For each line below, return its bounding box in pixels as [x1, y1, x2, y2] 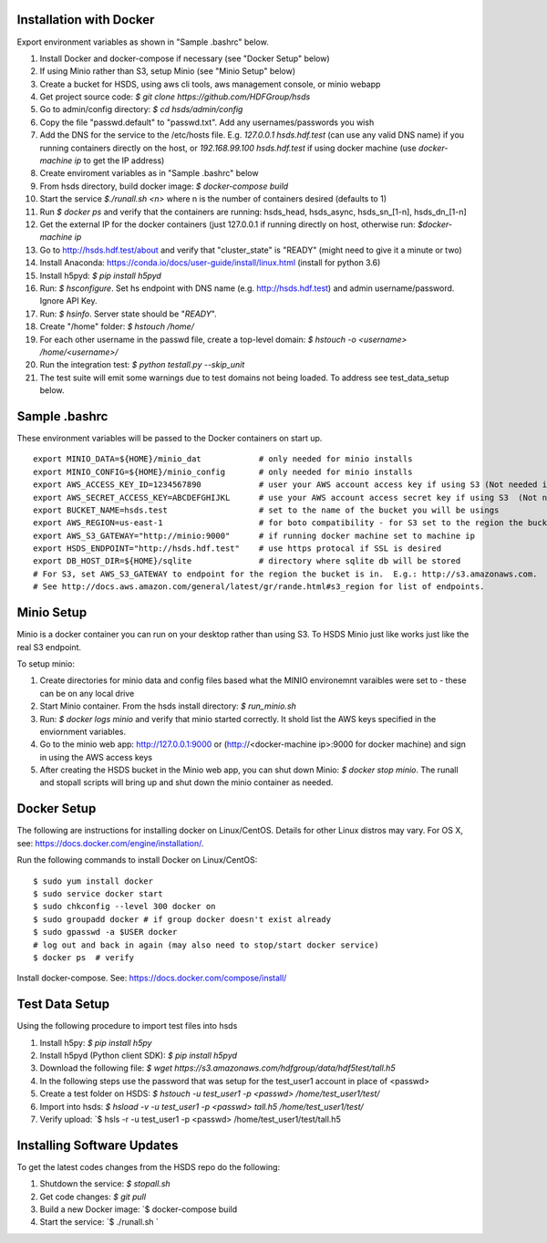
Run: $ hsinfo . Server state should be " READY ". [39, 308, 218, 319]
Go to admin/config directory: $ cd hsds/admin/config [39, 104, 243, 115]
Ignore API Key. [39, 295, 98, 306]
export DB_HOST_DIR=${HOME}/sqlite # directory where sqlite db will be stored [33, 556, 461, 566]
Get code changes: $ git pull [39, 1191, 146, 1202]
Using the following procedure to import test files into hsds [16, 1020, 238, 1031]
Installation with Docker [16, 12, 155, 27]
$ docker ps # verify [33, 952, 135, 962]
